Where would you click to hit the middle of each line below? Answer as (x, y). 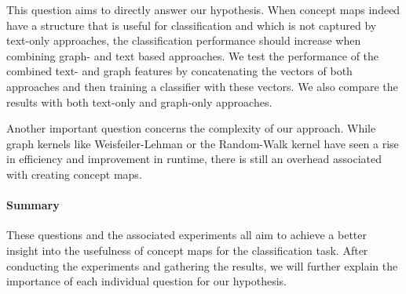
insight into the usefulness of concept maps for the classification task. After (187, 250)
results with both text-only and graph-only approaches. (139, 102)
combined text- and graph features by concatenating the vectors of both (179, 71)
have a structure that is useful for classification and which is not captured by (192, 25)
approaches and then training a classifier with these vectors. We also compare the (202, 86)
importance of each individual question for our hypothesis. (147, 281)
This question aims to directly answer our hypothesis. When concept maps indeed (203, 9)
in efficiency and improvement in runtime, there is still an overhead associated (194, 159)
